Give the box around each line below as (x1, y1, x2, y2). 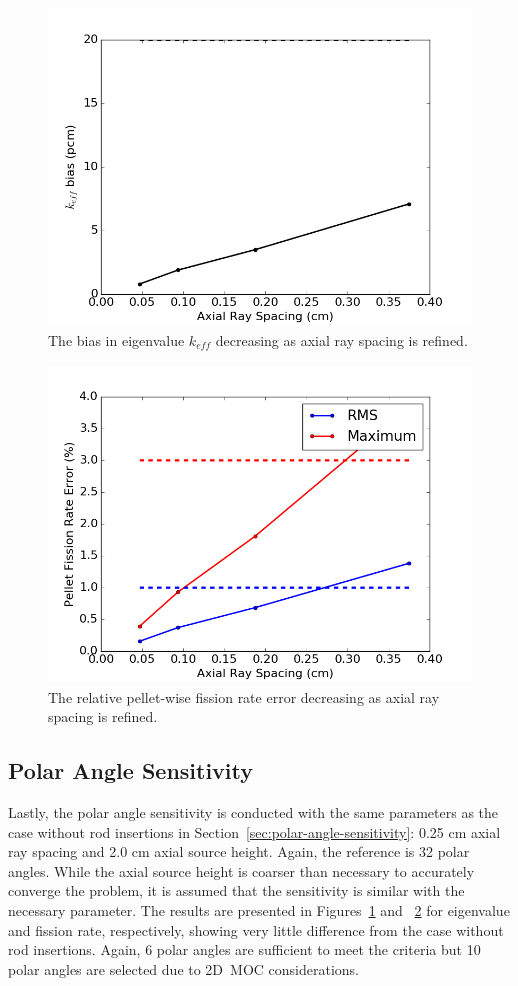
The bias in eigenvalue (48, 329, 185, 350)
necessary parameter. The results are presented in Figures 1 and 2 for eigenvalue (8, 900, 510, 920)
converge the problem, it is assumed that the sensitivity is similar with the (8, 880, 465, 901)
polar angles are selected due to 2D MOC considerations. (8, 958, 360, 979)
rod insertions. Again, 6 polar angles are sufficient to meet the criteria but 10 (8, 939, 481, 960)
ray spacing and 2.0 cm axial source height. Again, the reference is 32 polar (8, 841, 470, 862)
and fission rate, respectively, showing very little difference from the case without (8, 919, 504, 940)
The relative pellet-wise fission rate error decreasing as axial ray (48, 686, 440, 707)
